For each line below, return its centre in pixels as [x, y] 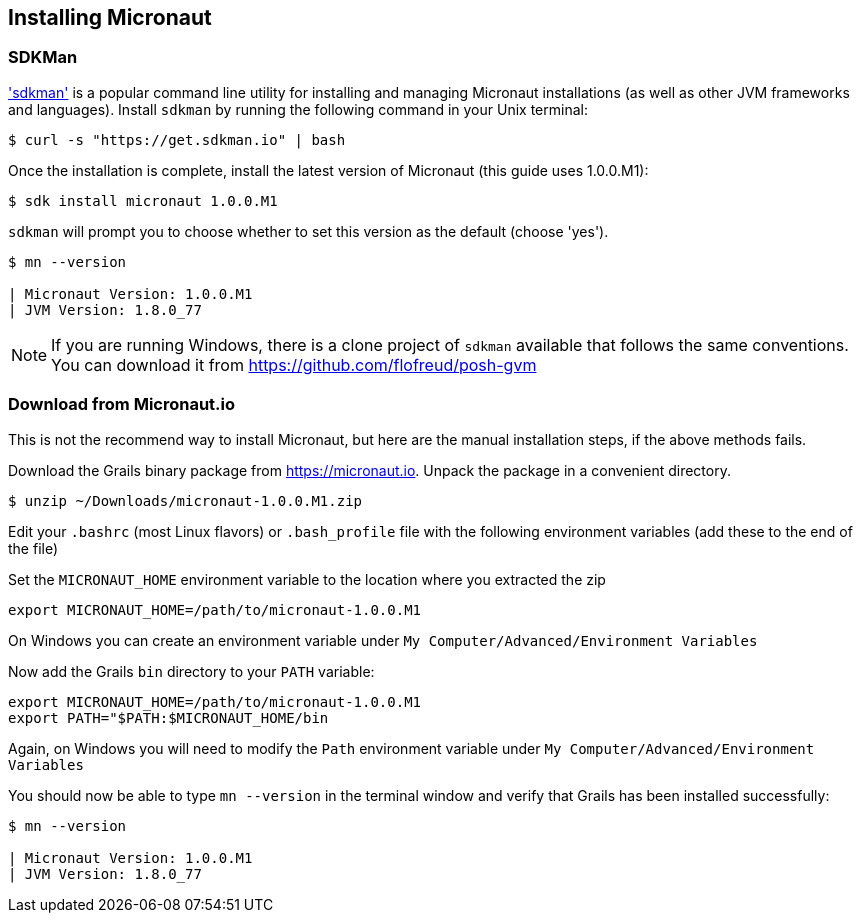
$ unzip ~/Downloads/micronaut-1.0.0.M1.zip [185, 500]
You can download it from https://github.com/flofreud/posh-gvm [294, 364]
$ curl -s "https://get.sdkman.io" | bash [177, 139]
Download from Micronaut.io [122, 404]
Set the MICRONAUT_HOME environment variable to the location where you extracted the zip [307, 579]
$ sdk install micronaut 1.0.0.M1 [143, 200]
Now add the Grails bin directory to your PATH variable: [191, 671]
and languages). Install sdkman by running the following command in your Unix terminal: [298, 109]
